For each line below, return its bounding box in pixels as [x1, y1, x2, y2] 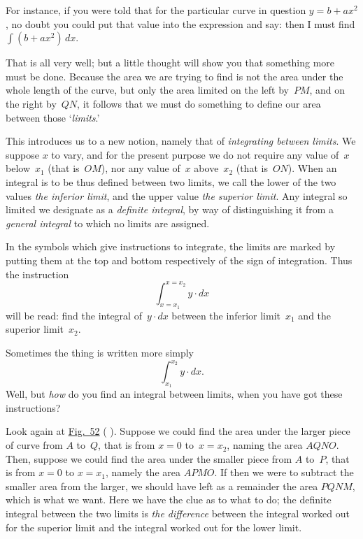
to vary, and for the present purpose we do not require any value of [51, 147, 339, 161]
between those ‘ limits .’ [6, 110, 100, 124]
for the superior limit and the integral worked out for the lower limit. [6, 519, 302, 534]
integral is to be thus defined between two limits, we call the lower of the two [6, 174, 336, 189]
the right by [6, 96, 57, 110]
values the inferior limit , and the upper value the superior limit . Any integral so [6, 188, 348, 203]
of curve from [6, 438, 63, 452]
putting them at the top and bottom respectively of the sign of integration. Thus [6, 252, 353, 267]
